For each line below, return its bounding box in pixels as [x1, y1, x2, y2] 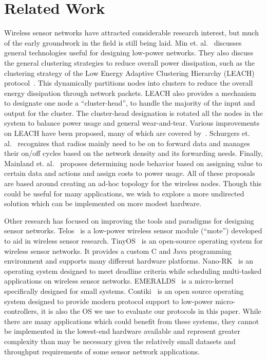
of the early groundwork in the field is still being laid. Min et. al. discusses [4, 37, 242, 48]
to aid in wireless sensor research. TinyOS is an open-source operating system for [4, 235, 263, 246]
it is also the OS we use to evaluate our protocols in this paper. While [41, 306, 261, 316]
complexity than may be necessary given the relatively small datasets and [4, 335, 236, 346]
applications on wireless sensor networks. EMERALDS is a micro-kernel [4, 275, 234, 286]
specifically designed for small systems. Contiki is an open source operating [4, 285, 244, 296]
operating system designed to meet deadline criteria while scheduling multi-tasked [4, 265, 262, 276]
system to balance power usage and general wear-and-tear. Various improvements [4, 117, 260, 128]
